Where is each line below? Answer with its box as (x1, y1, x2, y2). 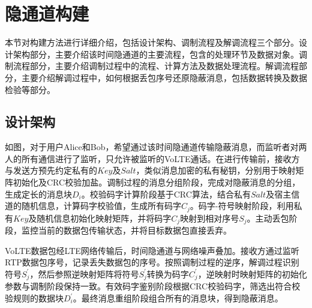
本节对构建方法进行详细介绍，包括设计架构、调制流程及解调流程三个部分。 (5, 36, 299, 49)
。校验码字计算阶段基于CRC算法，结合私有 (81, 187, 251, 200)
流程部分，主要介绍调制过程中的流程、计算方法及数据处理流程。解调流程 (13, 59, 299, 72)
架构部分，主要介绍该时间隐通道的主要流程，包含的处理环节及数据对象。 (13, 47, 299, 60)
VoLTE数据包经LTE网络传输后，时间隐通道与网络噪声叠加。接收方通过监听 (5, 244, 299, 256)
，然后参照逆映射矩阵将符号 (29, 267, 139, 280)
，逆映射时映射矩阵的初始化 (197, 267, 307, 280)
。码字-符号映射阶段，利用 (190, 199, 294, 212)
